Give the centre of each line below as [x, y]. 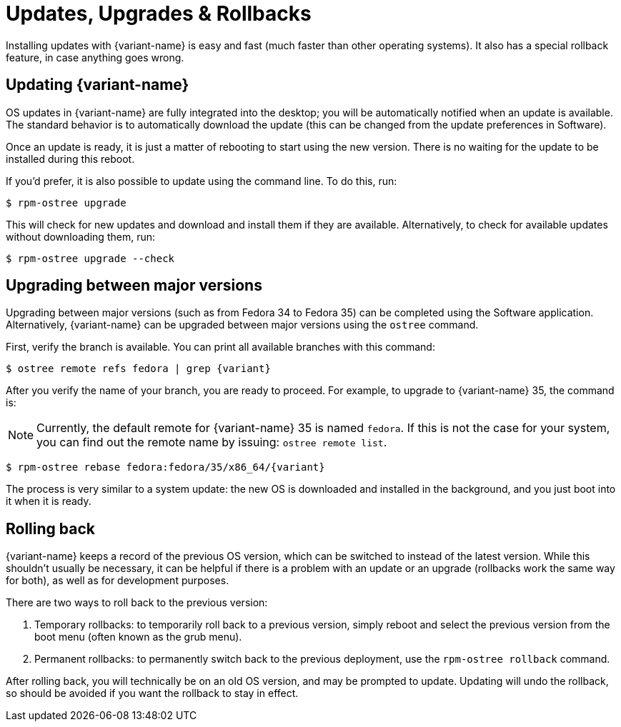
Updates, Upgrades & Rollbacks [159, 14]
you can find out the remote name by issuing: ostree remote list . [212, 442]
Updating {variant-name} [98, 85]
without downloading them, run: [80, 236]
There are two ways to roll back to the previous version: [137, 603]
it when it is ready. [49, 501]
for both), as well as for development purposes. [118, 581]
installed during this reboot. [70, 159]
